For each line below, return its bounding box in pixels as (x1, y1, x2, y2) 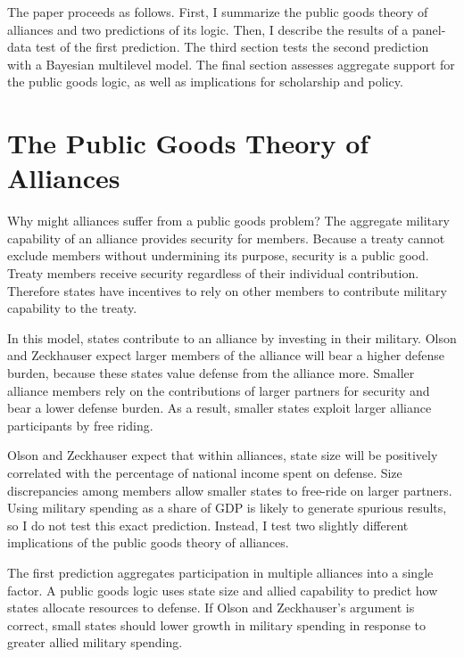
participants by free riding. (7, 415, 153, 434)
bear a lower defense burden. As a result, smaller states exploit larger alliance (7, 398, 432, 417)
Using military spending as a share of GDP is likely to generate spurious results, (7, 498, 447, 517)
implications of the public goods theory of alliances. (7, 533, 289, 552)
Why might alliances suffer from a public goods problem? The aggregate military (7, 211, 450, 230)
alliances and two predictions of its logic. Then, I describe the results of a (7, 20, 409, 38)
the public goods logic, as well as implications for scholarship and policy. (7, 72, 403, 91)
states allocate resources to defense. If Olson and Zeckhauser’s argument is (7, 598, 415, 617)
